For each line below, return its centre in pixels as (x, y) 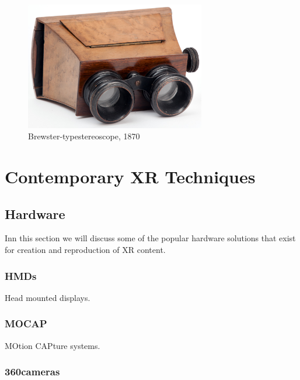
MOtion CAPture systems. (53, 345)
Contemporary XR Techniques (130, 177)
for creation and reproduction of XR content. (85, 250)
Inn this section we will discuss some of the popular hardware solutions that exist (150, 238)
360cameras (32, 372)
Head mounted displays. (48, 297)
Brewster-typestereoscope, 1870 (84, 136)
